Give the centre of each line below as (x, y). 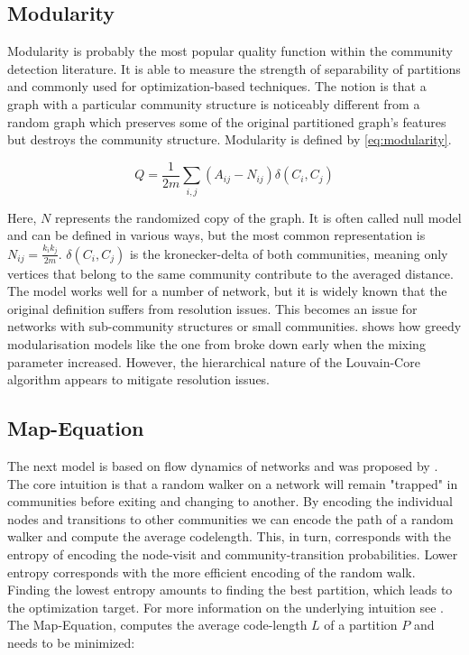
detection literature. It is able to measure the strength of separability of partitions (234, 68)
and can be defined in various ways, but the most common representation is (216, 235)
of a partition (361, 625)
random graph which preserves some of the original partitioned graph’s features (227, 121)
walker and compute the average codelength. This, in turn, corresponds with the (229, 536)
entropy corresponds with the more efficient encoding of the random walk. (212, 572)
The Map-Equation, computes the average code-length (157, 625)
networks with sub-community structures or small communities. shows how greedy (234, 326)
